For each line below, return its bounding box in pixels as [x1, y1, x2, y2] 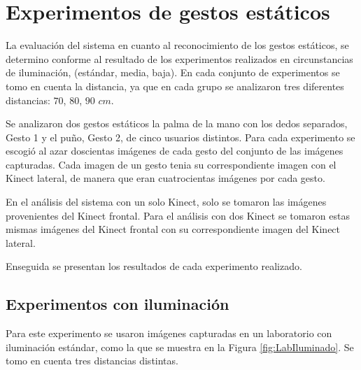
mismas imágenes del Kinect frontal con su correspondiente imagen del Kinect [6, 222, 341, 236]
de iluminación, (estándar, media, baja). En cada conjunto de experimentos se [6, 65, 340, 80]
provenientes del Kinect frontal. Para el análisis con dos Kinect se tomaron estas [6, 208, 351, 222]
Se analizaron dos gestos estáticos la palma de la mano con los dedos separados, [6, 116, 348, 131]
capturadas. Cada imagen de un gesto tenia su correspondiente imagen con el [6, 157, 337, 171]
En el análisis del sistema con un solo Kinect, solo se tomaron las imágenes [6, 194, 327, 209]
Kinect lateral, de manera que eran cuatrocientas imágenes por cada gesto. [6, 171, 325, 185]
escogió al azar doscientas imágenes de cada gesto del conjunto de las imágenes [6, 143, 344, 158]
